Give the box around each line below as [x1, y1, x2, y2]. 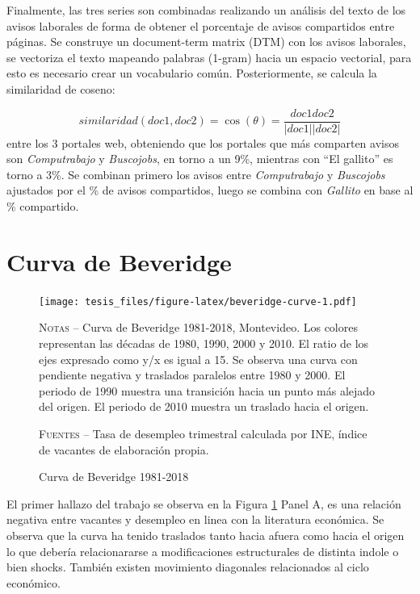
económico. [6, 574, 61, 591]
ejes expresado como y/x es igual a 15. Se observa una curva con [39, 350, 358, 367]
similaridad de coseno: [6, 80, 115, 97]
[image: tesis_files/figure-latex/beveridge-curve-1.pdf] [39, 295, 357, 307]
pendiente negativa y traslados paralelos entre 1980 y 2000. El [39, 366, 346, 383]
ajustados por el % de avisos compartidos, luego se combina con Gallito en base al [6, 182, 414, 199]
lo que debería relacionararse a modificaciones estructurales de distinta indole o [6, 542, 399, 559]
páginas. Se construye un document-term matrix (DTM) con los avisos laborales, [6, 33, 406, 50]
